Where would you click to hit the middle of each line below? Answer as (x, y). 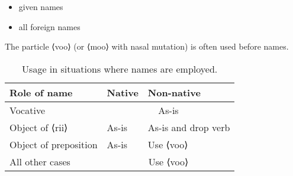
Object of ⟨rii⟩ (39, 127)
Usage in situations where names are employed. (120, 69)
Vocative (28, 110)
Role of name (41, 92)
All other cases (40, 161)
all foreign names (49, 26)
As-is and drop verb (189, 127)
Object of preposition (54, 144)
